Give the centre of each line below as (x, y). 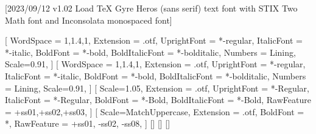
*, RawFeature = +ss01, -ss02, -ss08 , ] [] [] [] (88, 123)
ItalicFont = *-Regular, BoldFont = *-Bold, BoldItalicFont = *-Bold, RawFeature (158, 100)
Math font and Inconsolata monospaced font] (89, 20)
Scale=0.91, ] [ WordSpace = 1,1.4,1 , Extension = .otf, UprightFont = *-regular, (155, 64)
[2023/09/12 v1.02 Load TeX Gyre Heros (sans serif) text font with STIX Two (151, 8)
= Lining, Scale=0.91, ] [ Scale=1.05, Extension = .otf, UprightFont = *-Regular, (157, 88)
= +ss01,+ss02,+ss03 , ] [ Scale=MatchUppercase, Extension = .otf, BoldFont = (155, 111)
